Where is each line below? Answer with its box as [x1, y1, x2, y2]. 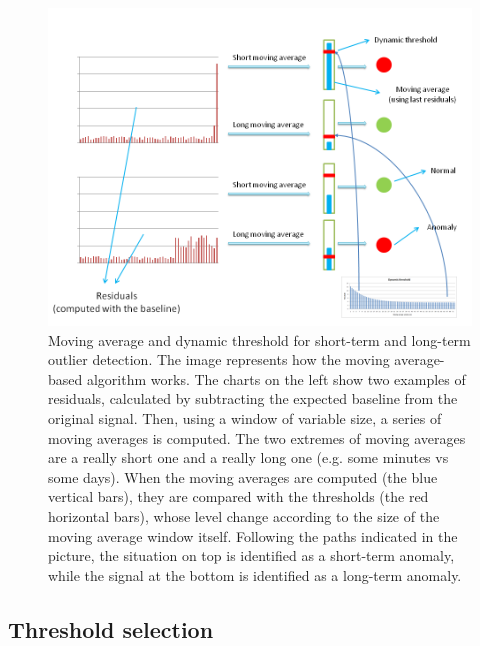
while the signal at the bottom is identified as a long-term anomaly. [48, 564, 462, 585]
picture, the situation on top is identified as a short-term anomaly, [48, 545, 455, 566]
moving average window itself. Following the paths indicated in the [48, 525, 458, 546]
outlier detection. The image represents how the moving [48, 349, 390, 370]
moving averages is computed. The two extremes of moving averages [48, 427, 466, 448]
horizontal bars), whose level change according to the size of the [48, 505, 440, 526]
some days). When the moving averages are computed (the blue [48, 466, 438, 487]
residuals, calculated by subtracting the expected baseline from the [48, 388, 458, 409]
